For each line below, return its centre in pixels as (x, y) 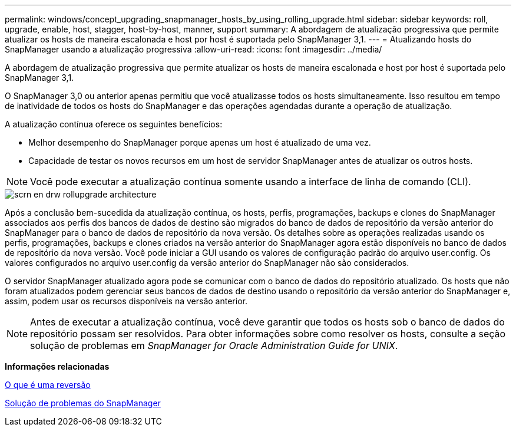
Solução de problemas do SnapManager (83, 403)
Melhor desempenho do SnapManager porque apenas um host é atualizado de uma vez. (200, 142)
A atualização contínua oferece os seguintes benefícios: (114, 124)
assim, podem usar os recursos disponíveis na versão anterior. (126, 301)
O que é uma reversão (48, 385)
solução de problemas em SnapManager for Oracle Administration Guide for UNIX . (214, 346)
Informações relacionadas (57, 366)
